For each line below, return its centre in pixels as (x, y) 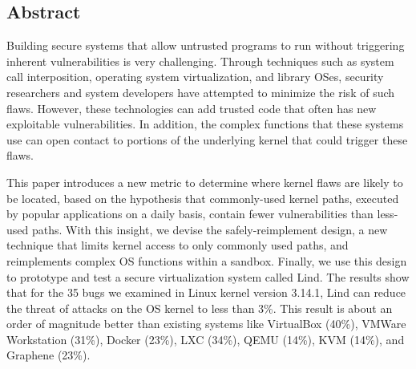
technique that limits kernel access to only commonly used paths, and (178, 245)
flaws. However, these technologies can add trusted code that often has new (192, 108)
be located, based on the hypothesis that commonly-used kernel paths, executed (203, 198)
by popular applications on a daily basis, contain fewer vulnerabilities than (190, 214)
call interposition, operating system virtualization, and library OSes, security (195, 77)
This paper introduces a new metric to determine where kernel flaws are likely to (205, 182)
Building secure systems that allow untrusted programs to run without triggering (206, 45)
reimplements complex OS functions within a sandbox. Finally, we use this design (207, 260)
